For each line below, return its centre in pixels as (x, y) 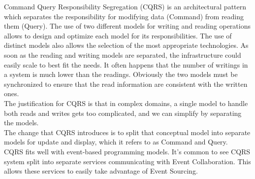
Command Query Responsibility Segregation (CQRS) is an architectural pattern (125, 6)
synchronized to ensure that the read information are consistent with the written (126, 84)
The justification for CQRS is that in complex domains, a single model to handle (126, 103)
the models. (21, 123)
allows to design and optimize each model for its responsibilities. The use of (118, 35)
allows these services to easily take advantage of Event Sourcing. (101, 171)
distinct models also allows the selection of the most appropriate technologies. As (126, 45)
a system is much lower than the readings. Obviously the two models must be (121, 74)
